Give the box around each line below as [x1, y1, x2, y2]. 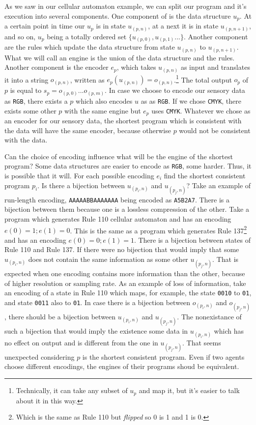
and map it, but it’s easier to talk [139, 385, 240, 396]
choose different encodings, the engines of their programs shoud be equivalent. [4, 361, 239, 371]
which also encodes [76, 95, 133, 106]
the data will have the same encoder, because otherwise [4, 125, 171, 135]
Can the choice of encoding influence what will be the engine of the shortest [4, 151, 233, 161]
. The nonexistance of [177, 312, 242, 322]
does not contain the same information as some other [28, 254, 188, 264]
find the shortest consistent [164, 170, 246, 181]
